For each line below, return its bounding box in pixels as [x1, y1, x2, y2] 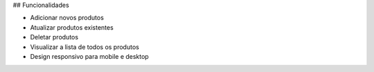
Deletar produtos [30, 33, 79, 42]
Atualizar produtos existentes [30, 23, 114, 31]
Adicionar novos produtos [30, 14, 104, 22]
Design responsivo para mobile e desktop [30, 52, 149, 60]
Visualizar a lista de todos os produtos [30, 42, 140, 51]
